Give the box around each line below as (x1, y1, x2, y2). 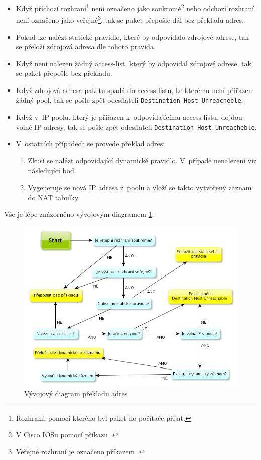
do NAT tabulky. (28, 192, 80, 202)
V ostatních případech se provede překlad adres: (16, 138, 165, 149)
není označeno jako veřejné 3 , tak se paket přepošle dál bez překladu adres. (16, 13, 244, 25)
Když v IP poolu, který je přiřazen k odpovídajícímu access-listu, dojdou (16, 112, 242, 122)
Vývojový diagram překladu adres (24, 388, 128, 399)
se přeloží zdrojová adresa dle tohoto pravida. (16, 41, 156, 52)
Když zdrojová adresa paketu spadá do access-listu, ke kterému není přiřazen (16, 84, 252, 95)
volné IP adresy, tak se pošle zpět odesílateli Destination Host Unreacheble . (16, 121, 257, 132)
